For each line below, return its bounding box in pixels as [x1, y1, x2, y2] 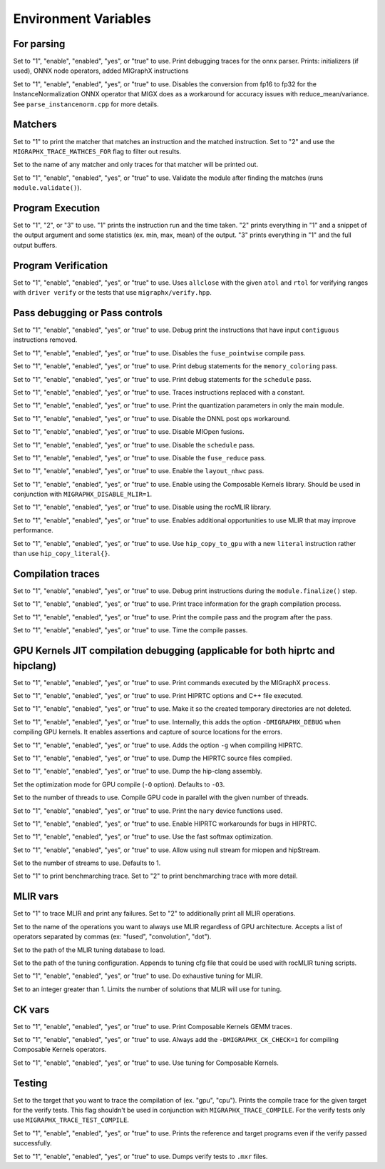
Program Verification [13, 259, 108, 271]
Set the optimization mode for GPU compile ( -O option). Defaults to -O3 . [13, 780, 225, 789]
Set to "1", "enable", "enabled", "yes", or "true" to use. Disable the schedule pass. [13, 440, 255, 449]
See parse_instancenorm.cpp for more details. [13, 100, 160, 108]
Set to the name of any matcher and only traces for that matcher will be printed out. [13, 161, 259, 169]
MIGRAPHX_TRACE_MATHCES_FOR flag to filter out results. [13, 147, 182, 156]
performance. [13, 526, 53, 535]
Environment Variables [13, 11, 151, 26]
